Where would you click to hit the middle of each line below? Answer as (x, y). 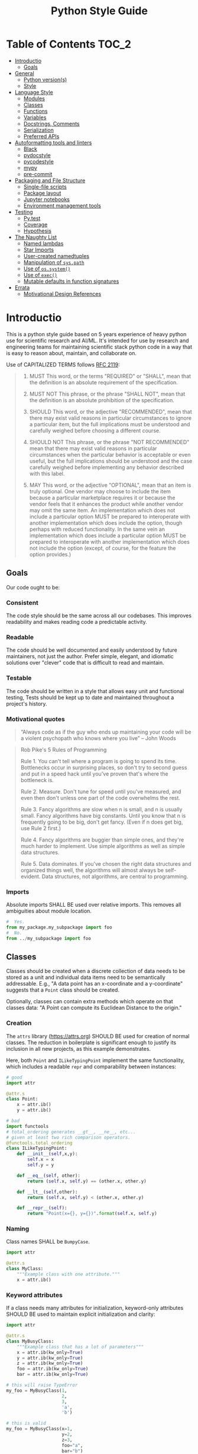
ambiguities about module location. (49, 911)
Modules (34, 98)
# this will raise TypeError (42, 1385)
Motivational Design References (62, 294)
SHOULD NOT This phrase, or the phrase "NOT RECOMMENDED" (109, 442)
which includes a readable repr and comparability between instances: (91, 1066)
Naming (18, 1229)
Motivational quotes (35, 719)
